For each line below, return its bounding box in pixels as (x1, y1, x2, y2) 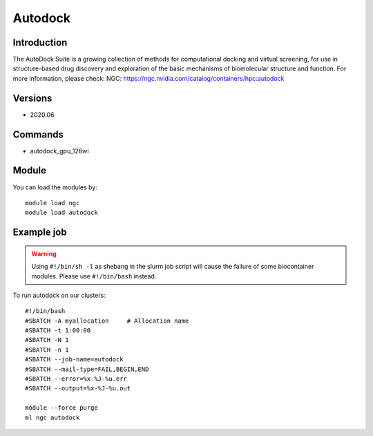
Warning (31, 249, 57, 258)
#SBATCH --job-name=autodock (25, 356, 124, 363)
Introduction (12, 37, 68, 48)
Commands (12, 129, 64, 140)
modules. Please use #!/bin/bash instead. (31, 272, 157, 280)
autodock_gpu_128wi (30, 146, 89, 155)
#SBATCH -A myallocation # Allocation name (25, 316, 189, 325)
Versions (12, 92, 52, 104)
